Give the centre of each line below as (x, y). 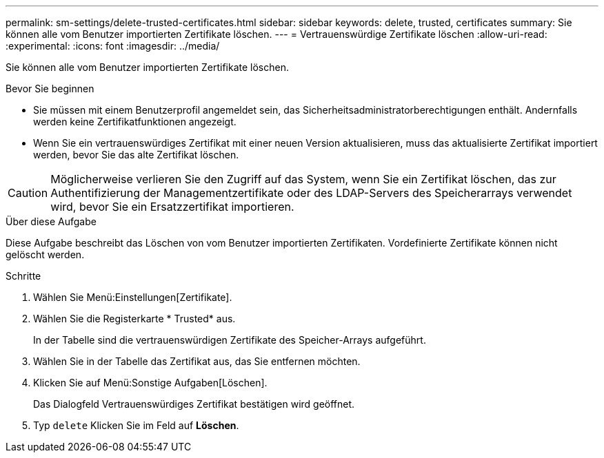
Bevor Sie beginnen (50, 89)
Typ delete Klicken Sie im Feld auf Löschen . (136, 425)
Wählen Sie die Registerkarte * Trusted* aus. (134, 319)
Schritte (23, 276)
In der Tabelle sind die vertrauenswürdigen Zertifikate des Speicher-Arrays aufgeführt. (230, 340)
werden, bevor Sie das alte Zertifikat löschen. (136, 155)
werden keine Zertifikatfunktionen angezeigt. (135, 122)
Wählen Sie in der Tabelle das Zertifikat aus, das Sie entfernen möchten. (197, 361)
